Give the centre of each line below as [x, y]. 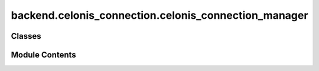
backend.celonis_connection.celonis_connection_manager [159, 15]
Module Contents [43, 55]
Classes [26, 36]
